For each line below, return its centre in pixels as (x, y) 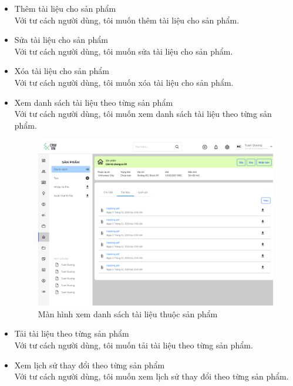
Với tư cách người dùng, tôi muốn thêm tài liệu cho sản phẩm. (127, 20)
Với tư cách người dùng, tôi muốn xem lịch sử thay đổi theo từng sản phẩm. (151, 376)
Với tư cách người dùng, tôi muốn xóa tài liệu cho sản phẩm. (124, 82)
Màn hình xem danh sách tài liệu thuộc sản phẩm (128, 313)
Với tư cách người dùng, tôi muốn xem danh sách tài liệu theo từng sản (143, 114)
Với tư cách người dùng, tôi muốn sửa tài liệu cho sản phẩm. (124, 51)
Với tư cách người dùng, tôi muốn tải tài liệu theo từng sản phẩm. (134, 345)
